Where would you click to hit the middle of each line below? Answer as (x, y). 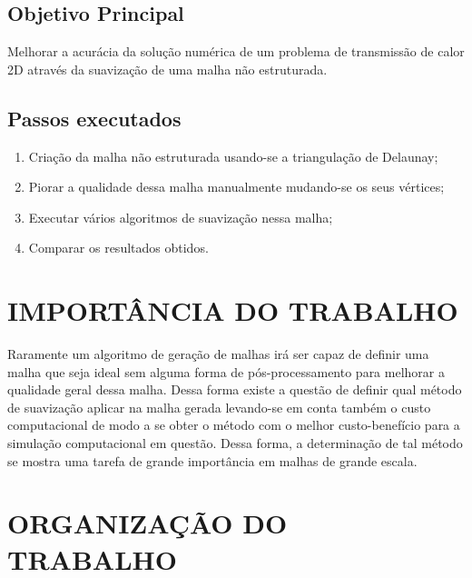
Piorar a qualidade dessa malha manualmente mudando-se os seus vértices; (236, 187)
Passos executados (94, 118)
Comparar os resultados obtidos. (118, 248)
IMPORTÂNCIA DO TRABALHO (233, 310)
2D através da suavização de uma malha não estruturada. (167, 69)
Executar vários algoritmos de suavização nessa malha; (181, 217)
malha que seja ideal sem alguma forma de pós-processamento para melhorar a (226, 371)
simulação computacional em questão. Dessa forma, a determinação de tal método (235, 443)
